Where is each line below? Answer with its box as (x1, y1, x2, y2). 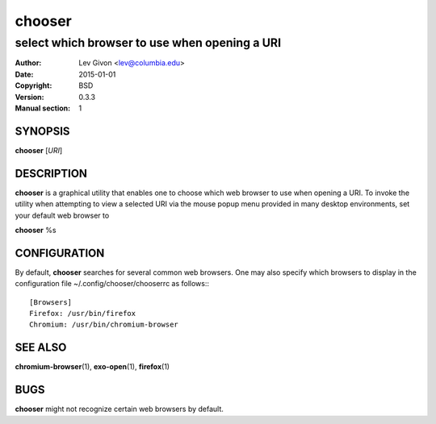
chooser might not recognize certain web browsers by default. (15, 404, 224, 414)
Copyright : (15, 81, 52, 90)
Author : (15, 58, 42, 68)
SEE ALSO (15, 341, 67, 355)
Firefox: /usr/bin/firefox (29, 309, 136, 318)
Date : (15, 69, 34, 79)
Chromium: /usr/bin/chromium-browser (29, 320, 179, 330)
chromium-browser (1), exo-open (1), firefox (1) (15, 362, 170, 372)
